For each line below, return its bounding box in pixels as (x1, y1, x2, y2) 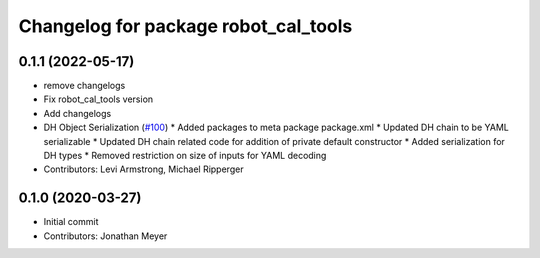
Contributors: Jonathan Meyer (43, 230, 168, 242)
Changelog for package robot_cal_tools (18, 15, 353, 37)
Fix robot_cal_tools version (43, 93, 154, 105)
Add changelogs (43, 107, 112, 119)
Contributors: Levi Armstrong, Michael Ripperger (43, 163, 244, 175)
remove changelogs (43, 80, 126, 92)
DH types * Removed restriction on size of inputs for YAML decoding (43, 150, 327, 162)
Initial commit (43, 216, 99, 228)
